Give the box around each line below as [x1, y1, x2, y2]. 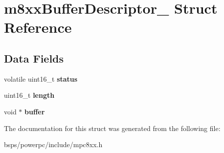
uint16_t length [4, 90, 55, 100]
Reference [4, 17, 72, 37]
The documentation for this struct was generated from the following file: [4, 123, 221, 133]
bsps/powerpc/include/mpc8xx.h [4, 139, 103, 150]
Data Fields [4, 50, 64, 66]
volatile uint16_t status [4, 73, 78, 84]
